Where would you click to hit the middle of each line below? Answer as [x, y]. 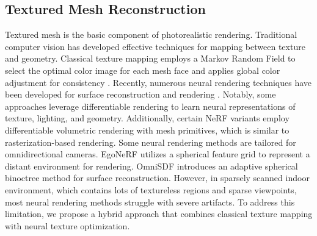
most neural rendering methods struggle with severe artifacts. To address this [150, 202]
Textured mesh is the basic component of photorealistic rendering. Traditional [151, 34]
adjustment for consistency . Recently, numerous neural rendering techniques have [158, 82]
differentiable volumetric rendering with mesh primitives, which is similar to [147, 130]
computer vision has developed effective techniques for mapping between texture [155, 46]
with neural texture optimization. [67, 225]
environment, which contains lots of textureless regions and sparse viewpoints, [151, 189]
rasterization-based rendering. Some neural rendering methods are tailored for [151, 142]
